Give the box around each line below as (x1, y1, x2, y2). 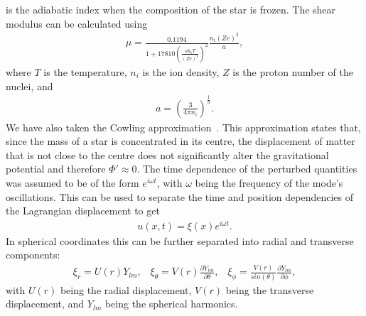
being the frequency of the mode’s (195, 175, 343, 190)
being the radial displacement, (60, 282, 192, 297)
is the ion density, (142, 64, 220, 79)
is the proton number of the (232, 64, 353, 79)
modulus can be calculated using (6, 16, 148, 31)
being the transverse (225, 282, 314, 297)
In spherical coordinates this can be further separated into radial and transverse (6, 233, 354, 248)
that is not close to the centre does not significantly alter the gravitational (6, 147, 329, 162)
